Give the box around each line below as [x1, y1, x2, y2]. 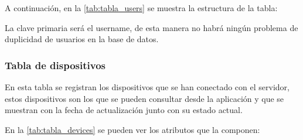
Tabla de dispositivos [5, 57, 105, 72]
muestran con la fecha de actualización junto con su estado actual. [5, 104, 243, 116]
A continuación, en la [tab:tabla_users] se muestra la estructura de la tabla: [5, 2, 278, 13]
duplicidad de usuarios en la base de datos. [5, 33, 159, 45]
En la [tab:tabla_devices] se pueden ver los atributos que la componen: [5, 123, 260, 135]
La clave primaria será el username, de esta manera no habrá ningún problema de [5, 21, 298, 33]
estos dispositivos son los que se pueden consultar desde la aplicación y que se [5, 92, 284, 104]
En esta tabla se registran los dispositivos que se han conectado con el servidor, [5, 81, 290, 93]
